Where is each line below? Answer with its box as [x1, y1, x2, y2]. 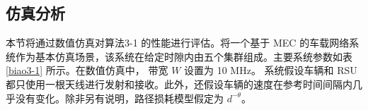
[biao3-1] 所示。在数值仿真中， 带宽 [6, 63, 168, 78]
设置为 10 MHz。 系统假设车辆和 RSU [184, 63, 357, 78]
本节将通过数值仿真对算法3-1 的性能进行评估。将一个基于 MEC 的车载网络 [6, 35, 350, 50]
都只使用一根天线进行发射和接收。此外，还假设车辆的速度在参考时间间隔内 [6, 76, 352, 91]
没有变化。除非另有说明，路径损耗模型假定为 [15, 90, 224, 105]
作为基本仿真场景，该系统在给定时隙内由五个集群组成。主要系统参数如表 [15, 49, 352, 63]
